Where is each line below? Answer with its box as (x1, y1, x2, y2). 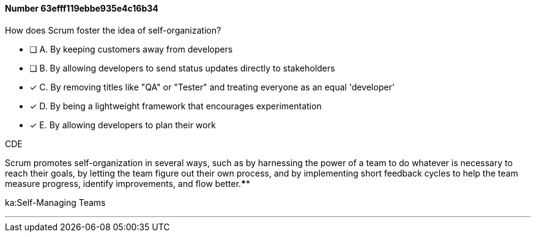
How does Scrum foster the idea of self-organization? (5, 24, 221, 35)
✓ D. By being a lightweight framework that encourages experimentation (29, 100, 322, 111)
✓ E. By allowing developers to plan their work (29, 119, 216, 130)
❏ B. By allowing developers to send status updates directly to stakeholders (29, 62, 335, 73)
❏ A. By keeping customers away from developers (29, 43, 233, 54)
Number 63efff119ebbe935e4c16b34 (5, 3, 158, 13)
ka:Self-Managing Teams (5, 197, 106, 208)
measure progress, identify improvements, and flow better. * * (5, 178, 250, 189)
